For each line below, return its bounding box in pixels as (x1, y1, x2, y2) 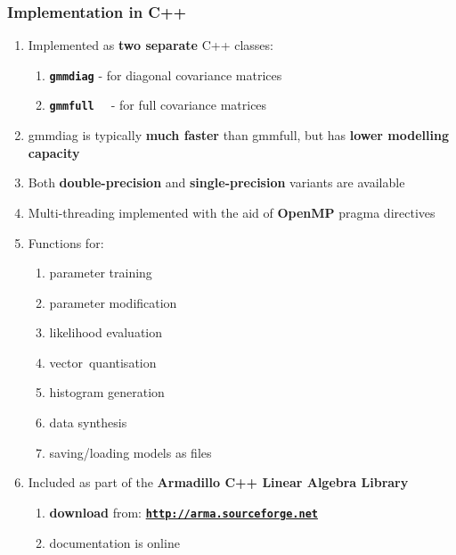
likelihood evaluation (49, 323, 163, 342)
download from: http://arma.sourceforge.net (49, 502, 318, 521)
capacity (28, 143, 80, 162)
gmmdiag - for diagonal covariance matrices (49, 65, 282, 84)
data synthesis (49, 413, 127, 432)
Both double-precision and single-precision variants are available (28, 173, 405, 192)
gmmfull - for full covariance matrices (49, 95, 267, 114)
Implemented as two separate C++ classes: (28, 36, 273, 54)
